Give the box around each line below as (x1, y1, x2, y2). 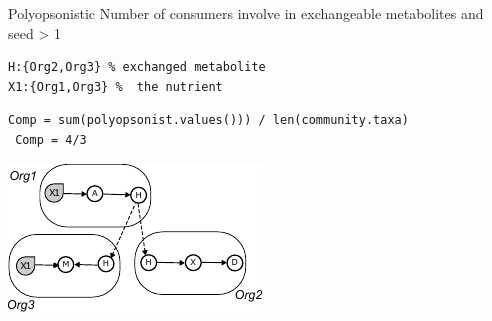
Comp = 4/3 (15, 132, 87, 147)
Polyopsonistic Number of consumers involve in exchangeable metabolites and (8, 3, 484, 23)
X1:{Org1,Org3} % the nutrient (8, 79, 223, 94)
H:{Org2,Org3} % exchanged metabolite (8, 60, 266, 75)
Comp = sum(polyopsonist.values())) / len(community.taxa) (8, 113, 409, 128)
